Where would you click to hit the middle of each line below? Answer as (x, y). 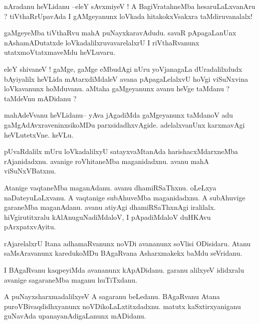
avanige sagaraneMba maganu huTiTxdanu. (71, 279)
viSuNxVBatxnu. (30, 171)
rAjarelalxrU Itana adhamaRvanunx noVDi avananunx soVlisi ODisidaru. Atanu (128, 243)
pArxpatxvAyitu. (30, 227)
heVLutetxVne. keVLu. (39, 134)
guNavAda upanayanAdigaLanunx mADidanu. (75, 316)
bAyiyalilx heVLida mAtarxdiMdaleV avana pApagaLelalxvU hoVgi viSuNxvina (126, 79)
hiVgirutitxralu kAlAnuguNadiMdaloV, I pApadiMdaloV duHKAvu (108, 217)
